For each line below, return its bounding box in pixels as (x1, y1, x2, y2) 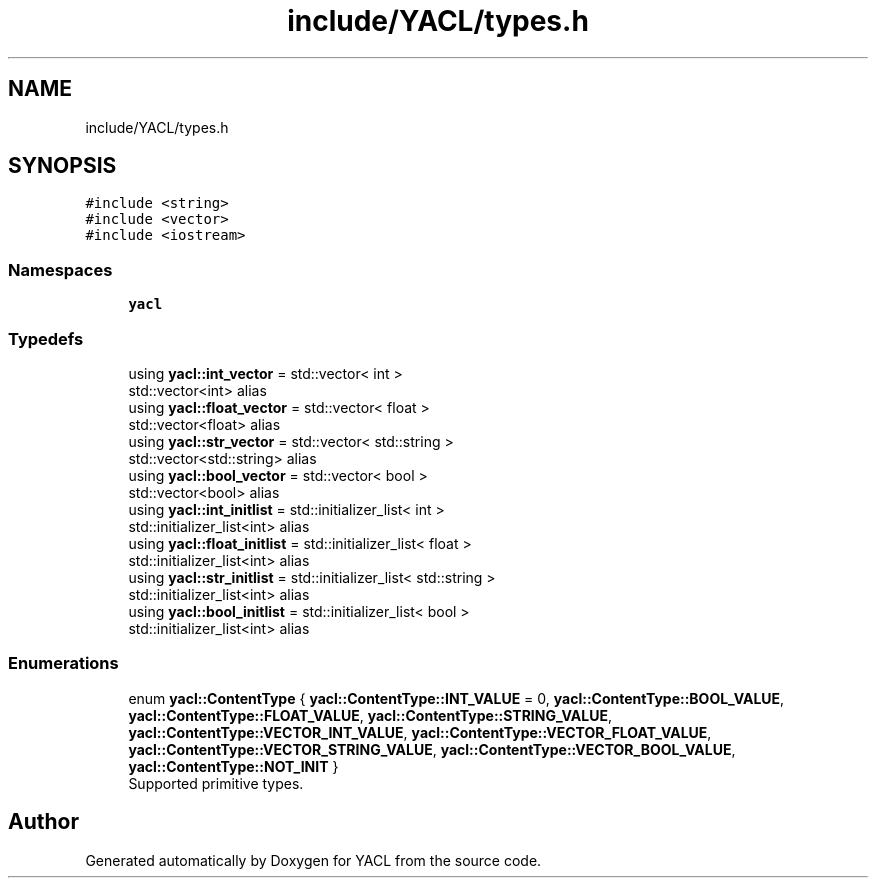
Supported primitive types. (128, 774, 304, 792)
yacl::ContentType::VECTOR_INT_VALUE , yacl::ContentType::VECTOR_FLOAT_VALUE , (128, 723, 712, 741)
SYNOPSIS (8, 153, 117, 179)
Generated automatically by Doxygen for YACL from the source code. (85, 851, 542, 869)
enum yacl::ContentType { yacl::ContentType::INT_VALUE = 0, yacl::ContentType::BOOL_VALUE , (128, 689, 785, 707)
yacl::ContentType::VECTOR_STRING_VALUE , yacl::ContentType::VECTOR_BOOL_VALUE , (128, 740, 736, 758)
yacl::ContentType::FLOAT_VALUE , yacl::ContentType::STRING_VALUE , (128, 706, 613, 724)
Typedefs (8, 328, 84, 349)
